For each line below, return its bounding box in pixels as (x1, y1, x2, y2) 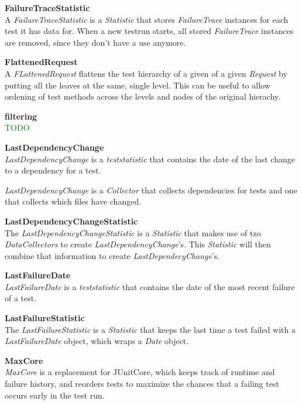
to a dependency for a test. (5, 164, 101, 176)
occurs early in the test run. (5, 389, 105, 401)
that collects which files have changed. (5, 195, 142, 207)
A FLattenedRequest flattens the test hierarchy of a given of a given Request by (5, 67, 287, 79)
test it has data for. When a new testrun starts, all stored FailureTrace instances (5, 25, 294, 37)
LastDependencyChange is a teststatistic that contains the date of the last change (5, 152, 295, 165)
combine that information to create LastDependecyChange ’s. (5, 249, 220, 261)
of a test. (5, 292, 37, 304)
